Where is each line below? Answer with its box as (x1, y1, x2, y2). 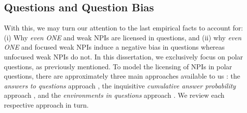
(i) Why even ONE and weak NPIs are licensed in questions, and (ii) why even (4, 32, 242, 42)
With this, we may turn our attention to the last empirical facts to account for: (4, 23, 243, 33)
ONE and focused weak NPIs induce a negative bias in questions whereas (4, 42, 225, 52)
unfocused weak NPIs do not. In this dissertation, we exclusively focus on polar (4, 51, 243, 61)
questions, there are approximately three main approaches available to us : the (4, 71, 240, 81)
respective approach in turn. (4, 99, 89, 110)
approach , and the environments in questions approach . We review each (4, 90, 225, 100)
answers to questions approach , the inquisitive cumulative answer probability (4, 80, 236, 90)
